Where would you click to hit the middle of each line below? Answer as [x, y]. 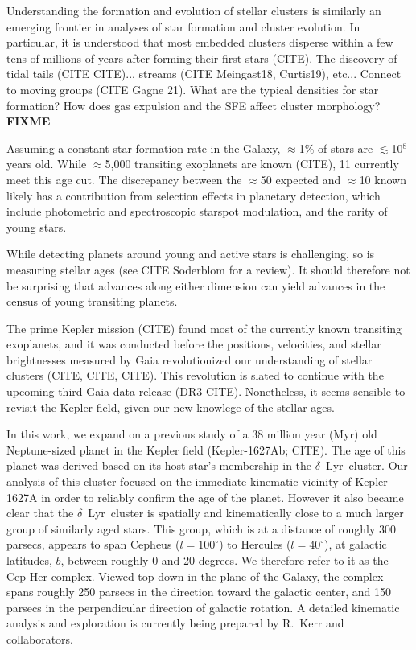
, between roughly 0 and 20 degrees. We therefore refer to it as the [224, 560]
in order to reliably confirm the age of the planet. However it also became [222, 497]
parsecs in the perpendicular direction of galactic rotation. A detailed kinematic [203, 607]
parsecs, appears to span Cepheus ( [93, 544]
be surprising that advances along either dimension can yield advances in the [196, 285]
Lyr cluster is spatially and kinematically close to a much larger [246, 513]
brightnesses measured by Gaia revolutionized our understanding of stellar [189, 359]
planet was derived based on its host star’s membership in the [159, 465]
